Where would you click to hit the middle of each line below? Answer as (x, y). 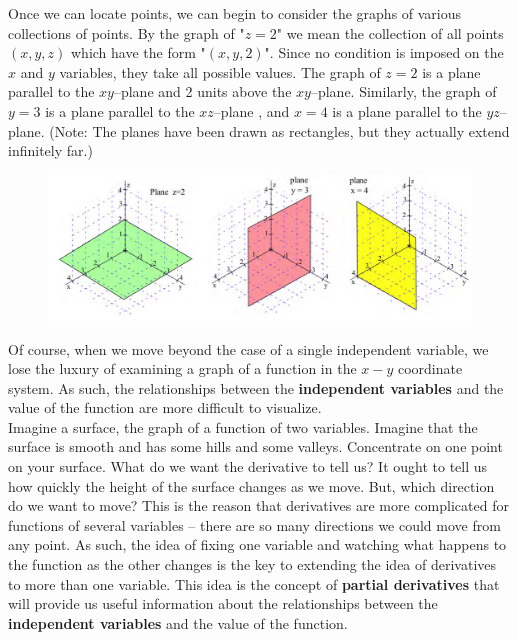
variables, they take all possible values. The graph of (220, 71)
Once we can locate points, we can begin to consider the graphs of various (235, 13)
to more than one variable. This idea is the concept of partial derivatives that (254, 583)
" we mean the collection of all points (390, 32)
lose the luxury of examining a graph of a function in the (182, 368)
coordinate (430, 368)
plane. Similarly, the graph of (407, 91)
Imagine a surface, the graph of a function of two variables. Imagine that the (243, 426)
